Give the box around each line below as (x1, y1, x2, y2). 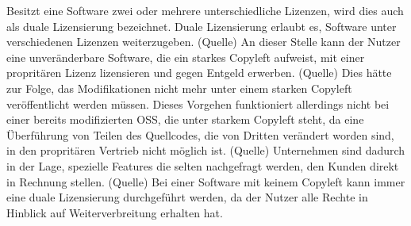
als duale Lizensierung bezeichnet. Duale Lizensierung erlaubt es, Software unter (6, 17, 397, 34)
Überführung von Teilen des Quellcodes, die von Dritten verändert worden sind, (6, 126, 394, 143)
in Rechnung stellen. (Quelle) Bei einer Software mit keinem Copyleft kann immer (6, 173, 405, 190)
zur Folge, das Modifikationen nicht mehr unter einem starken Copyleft (6, 79, 352, 96)
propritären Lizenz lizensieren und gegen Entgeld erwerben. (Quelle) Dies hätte (6, 64, 392, 81)
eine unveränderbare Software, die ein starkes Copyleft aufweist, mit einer (6, 48, 365, 65)
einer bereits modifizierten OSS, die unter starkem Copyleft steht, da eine (6, 111, 364, 128)
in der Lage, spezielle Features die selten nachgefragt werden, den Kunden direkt (6, 157, 399, 174)
